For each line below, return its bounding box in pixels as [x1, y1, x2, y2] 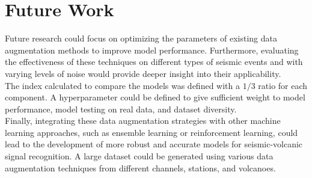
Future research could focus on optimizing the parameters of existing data [5, 32, 277, 44]
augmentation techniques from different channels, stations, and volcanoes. [5, 161, 276, 174]
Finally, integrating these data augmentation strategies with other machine [5, 114, 281, 127]
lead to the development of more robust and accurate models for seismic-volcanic [5, 138, 303, 150]
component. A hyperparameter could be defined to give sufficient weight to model [5, 91, 305, 103]
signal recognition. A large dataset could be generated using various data [5, 150, 274, 162]
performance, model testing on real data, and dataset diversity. [5, 102, 237, 115]
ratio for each [258, 79, 308, 91]
